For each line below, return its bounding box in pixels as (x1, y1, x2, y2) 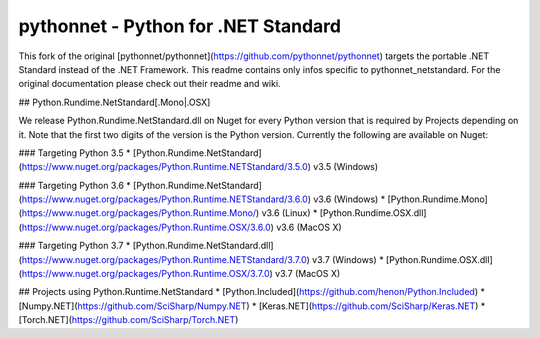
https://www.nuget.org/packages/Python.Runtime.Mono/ (21, 207, 257, 219)
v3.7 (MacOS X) (275, 268, 341, 280)
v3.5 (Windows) (313, 161, 379, 173)
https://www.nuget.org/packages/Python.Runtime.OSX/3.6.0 (21, 221, 272, 233)
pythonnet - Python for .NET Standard (18, 15, 342, 37)
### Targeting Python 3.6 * (18, 179, 132, 191)
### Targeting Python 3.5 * (18, 146, 131, 159)
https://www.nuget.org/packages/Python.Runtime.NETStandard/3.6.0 (21, 193, 309, 205)
